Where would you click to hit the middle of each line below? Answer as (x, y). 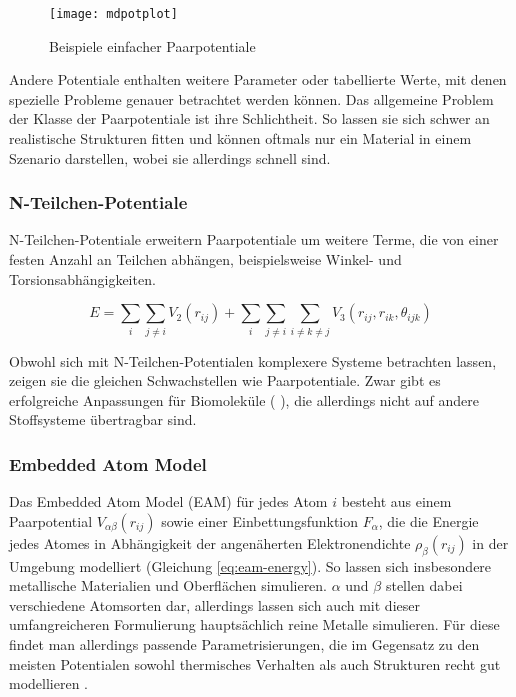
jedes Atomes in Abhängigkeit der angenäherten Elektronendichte (210, 542)
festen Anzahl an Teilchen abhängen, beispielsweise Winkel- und (205, 259)
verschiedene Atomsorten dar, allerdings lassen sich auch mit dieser (214, 604)
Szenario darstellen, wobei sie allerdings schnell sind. (170, 157)
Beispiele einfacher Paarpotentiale (152, 45)
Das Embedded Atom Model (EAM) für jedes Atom (168, 501)
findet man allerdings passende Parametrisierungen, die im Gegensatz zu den (244, 643)
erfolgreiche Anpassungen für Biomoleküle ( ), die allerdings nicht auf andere (244, 399)
